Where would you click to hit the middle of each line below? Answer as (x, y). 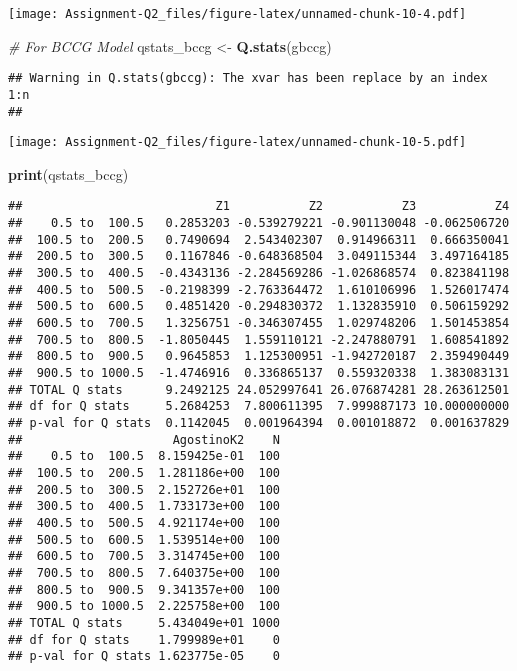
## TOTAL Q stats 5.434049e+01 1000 (144, 622)
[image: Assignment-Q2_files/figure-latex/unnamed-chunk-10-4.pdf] (237, 14)
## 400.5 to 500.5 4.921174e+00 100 (144, 522)
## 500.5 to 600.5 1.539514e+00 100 (144, 539)
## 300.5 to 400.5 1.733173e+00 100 (144, 506)
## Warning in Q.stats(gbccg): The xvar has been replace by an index (248, 78)
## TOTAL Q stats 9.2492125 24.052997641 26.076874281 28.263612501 (259, 389)
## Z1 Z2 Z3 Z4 (259, 206)
